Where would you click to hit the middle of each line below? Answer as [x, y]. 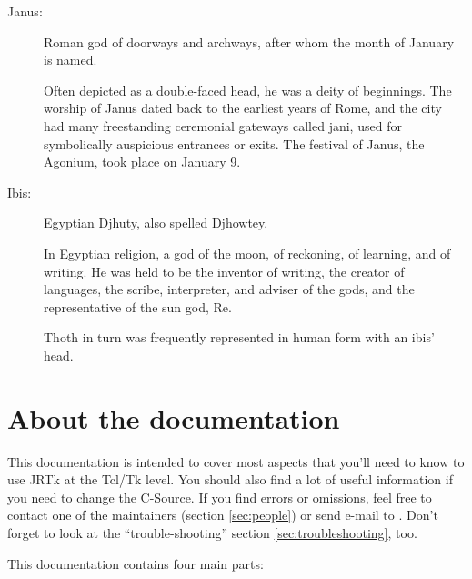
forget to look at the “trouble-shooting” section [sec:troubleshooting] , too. [212, 533]
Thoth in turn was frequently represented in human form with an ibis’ [239, 337]
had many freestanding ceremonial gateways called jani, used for [223, 125]
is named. [70, 60]
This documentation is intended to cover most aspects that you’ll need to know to [236, 461]
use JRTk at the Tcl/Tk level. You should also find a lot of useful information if [230, 479]
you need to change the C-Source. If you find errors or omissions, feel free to [220, 497]
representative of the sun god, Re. [138, 306]
